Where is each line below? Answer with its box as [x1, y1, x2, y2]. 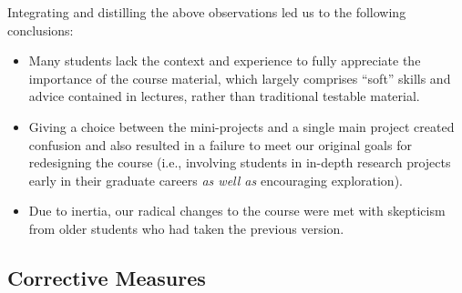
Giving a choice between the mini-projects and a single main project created [28, 116, 455, 136]
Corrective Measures [7, 263, 206, 291]
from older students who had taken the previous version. [28, 218, 344, 237]
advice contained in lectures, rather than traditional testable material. [28, 86, 420, 106]
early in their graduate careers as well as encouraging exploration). [28, 170, 403, 189]
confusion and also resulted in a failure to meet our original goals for [28, 135, 412, 154]
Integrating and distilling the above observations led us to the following [7, 3, 406, 21]
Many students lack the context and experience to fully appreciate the [28, 51, 421, 70]
